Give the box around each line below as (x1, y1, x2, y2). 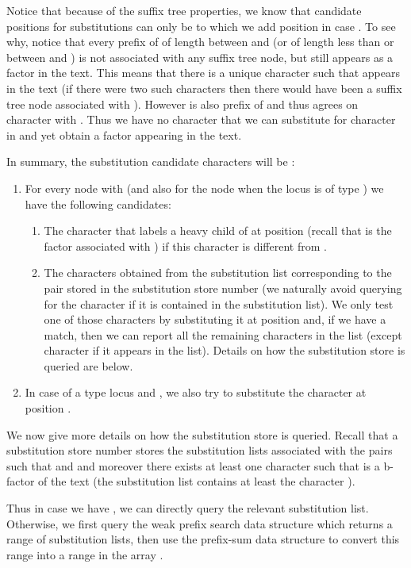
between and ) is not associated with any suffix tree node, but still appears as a (6, 48, 394, 65)
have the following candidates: (25, 195, 171, 212)
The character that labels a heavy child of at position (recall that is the (44, 222, 392, 239)
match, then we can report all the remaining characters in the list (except (44, 326, 402, 343)
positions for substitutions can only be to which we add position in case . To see (6, 17, 396, 34)
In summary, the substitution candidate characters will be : (6, 153, 295, 170)
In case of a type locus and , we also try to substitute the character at (25, 384, 367, 401)
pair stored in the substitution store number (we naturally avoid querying (44, 279, 402, 296)
